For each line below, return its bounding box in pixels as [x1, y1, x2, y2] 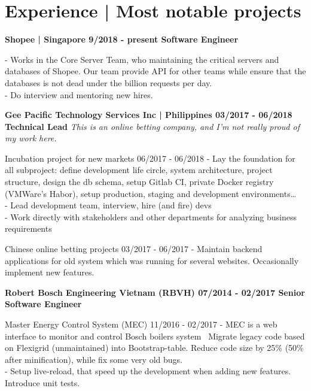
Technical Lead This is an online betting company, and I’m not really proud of [5, 120, 300, 132]
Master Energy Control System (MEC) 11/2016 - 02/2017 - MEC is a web [5, 318, 278, 330]
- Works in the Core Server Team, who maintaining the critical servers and [5, 53, 279, 65]
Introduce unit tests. [5, 376, 80, 389]
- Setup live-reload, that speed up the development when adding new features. [5, 365, 291, 377]
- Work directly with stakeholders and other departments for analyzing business [5, 210, 297, 223]
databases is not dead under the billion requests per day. [5, 76, 212, 89]
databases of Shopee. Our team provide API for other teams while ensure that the [5, 65, 306, 77]
